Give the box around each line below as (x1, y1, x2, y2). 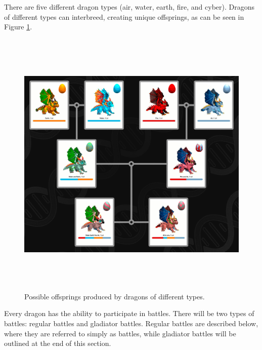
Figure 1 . (4, 21, 32, 32)
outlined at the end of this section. (4, 338, 111, 348)
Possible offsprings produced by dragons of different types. (24, 291, 205, 301)
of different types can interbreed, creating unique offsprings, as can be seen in (4, 11, 244, 22)
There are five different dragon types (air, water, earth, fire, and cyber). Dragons (4, 2, 255, 12)
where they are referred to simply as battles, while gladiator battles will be (4, 328, 236, 338)
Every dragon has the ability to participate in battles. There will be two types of (4, 308, 254, 319)
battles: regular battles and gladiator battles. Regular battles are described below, (4, 318, 258, 328)
